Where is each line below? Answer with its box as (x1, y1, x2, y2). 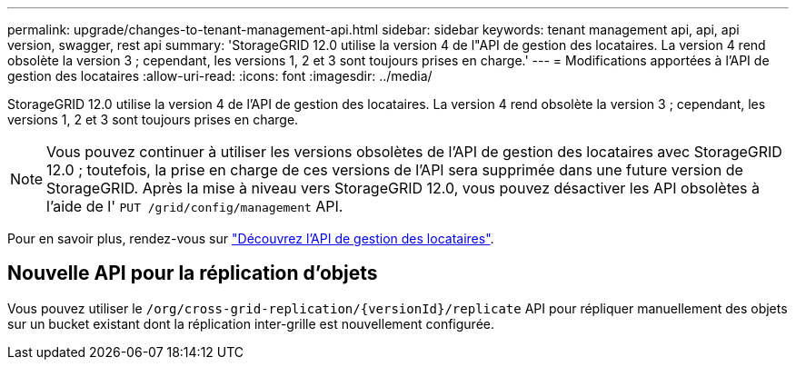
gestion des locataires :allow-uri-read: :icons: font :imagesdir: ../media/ (7, 68, 433, 84)
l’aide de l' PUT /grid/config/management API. (46, 197, 343, 215)
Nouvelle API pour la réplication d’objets (7, 262, 378, 285)
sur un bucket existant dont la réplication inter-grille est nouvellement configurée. (7, 315, 495, 332)
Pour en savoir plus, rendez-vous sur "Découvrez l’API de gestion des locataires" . (7, 231, 494, 246)
